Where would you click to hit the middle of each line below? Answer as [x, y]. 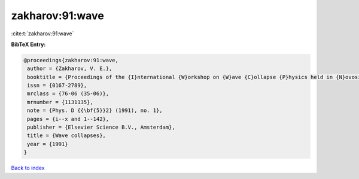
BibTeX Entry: [28, 44]
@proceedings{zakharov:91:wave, [71, 60]
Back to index [28, 168]
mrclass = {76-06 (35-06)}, [68, 94]
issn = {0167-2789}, [57, 86]
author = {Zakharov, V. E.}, [70, 69]
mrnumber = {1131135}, [60, 102]
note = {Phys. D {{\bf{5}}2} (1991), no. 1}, [95, 110]
